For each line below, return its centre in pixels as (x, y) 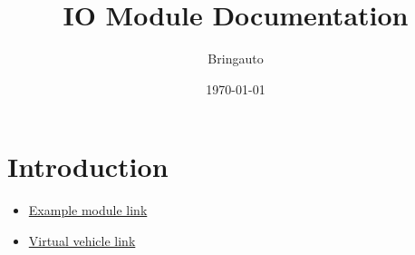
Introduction (88, 167)
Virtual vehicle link (82, 240)
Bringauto (236, 59)
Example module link (88, 210)
